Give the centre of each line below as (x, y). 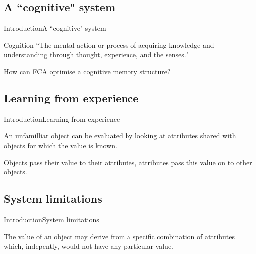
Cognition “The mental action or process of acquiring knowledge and (109, 44)
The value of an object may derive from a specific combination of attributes (120, 236)
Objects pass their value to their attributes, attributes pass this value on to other (128, 162)
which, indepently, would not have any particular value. (89, 246)
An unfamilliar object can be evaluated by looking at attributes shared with (120, 135)
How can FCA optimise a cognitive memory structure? (87, 71)
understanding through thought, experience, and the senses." (96, 54)
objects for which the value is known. (61, 145)
